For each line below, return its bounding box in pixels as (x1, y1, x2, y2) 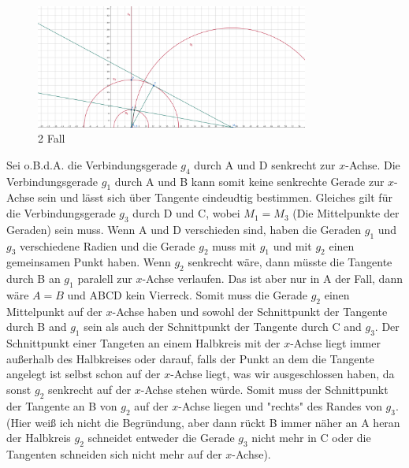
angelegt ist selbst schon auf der (6, 366, 161, 382)
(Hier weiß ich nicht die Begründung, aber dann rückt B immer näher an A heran (6, 414, 400, 430)
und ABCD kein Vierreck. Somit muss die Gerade (67, 287, 308, 303)
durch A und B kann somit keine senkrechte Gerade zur (114, 173, 385, 189)
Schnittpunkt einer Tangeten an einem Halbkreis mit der (6, 335, 281, 351)
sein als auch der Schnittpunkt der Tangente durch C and (84, 318, 362, 335)
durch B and (6, 318, 67, 335)
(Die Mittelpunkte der (292, 205, 400, 221)
